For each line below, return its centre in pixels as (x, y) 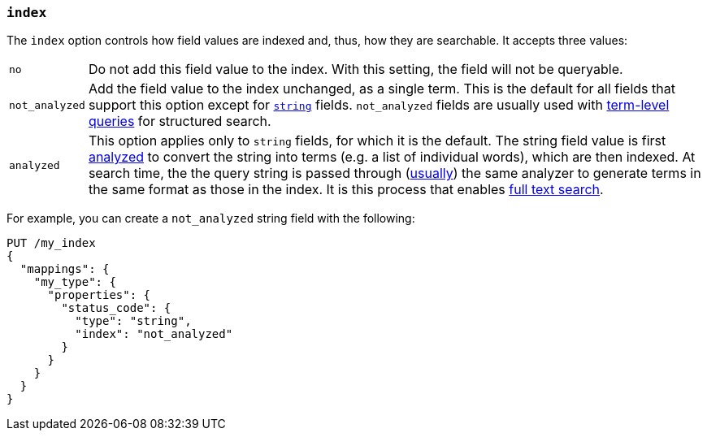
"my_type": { (75, 282)
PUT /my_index (51, 243)
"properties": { (99, 295)
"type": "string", (133, 321)
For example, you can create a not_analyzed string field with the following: (211, 218)
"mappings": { (65, 269)
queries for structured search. (180, 121)
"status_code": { (116, 308)
